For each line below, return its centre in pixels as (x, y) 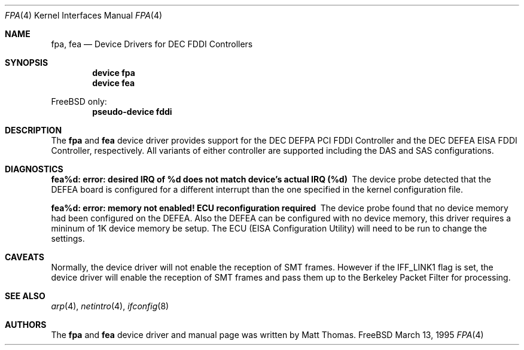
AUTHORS (26, 325)
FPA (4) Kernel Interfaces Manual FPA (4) (84, 15)
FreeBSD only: (79, 101)
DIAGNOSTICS (34, 169)
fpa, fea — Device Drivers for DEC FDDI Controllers (152, 44)
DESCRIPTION (33, 130)
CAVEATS (25, 257)
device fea (114, 83)
